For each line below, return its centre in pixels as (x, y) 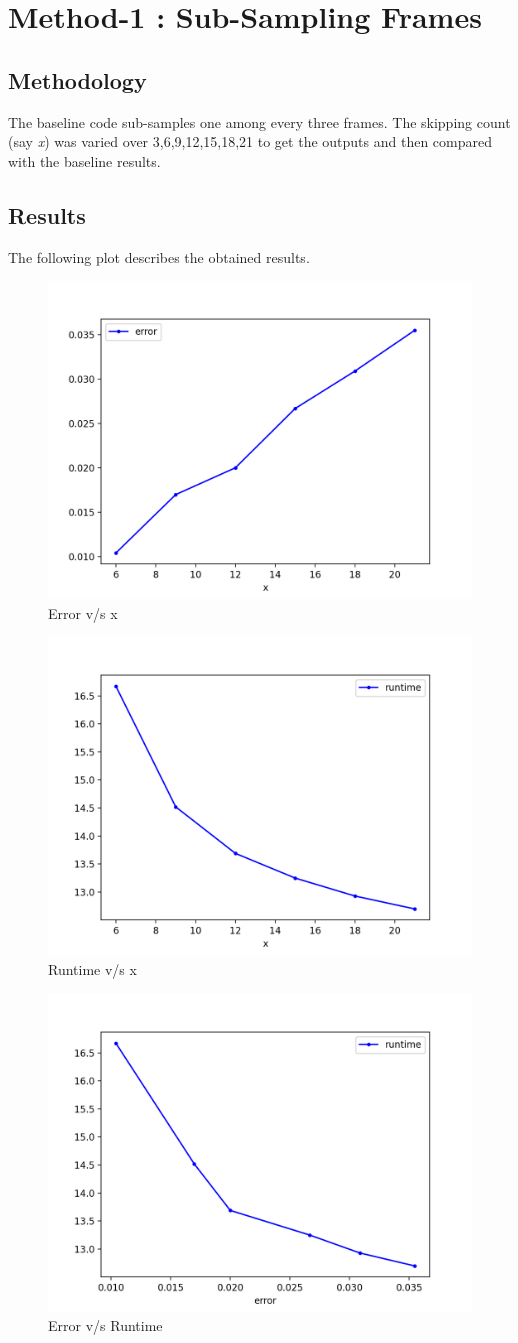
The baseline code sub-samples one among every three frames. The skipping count (259, 121)
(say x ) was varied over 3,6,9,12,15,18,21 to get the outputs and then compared (250, 141)
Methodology (77, 79)
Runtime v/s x (92, 968)
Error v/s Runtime (105, 1325)
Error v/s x (83, 612)
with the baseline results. (84, 160)
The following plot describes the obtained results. (159, 256)
